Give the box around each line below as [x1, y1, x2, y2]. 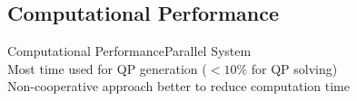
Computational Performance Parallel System [7, 41, 252, 60]
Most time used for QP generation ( [7, 59, 207, 78]
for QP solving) [251, 59, 338, 78]
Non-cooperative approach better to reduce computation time [7, 77, 350, 96]
